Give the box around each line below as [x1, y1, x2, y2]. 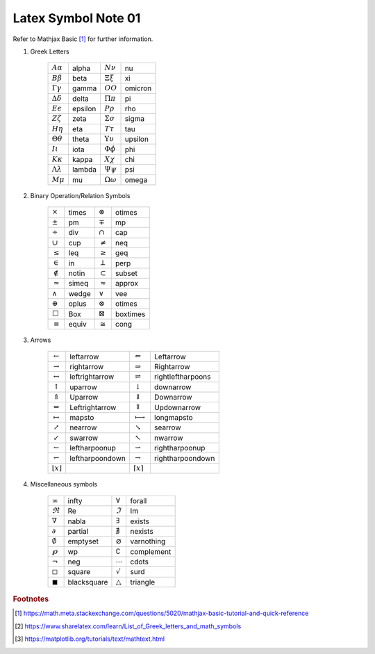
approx [115, 279, 139, 288]
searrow [153, 423, 181, 432]
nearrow [69, 423, 97, 432]
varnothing [130, 537, 166, 546]
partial [67, 526, 89, 536]
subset [115, 268, 138, 278]
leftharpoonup [69, 443, 116, 453]
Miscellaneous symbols [30, 480, 97, 489]
